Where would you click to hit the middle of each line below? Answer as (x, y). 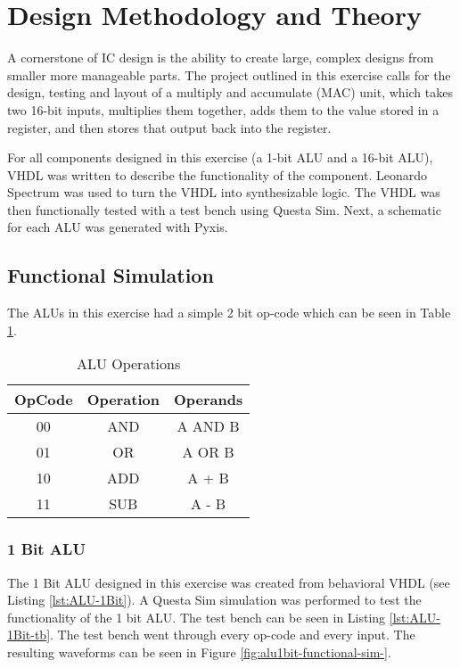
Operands (208, 400)
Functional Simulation (111, 275)
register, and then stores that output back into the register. (169, 127)
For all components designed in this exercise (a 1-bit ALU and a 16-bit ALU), (220, 157)
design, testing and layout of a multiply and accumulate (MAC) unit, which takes (230, 92)
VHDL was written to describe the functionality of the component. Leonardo (218, 174)
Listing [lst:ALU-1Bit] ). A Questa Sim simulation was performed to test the (214, 600)
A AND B (208, 426)
